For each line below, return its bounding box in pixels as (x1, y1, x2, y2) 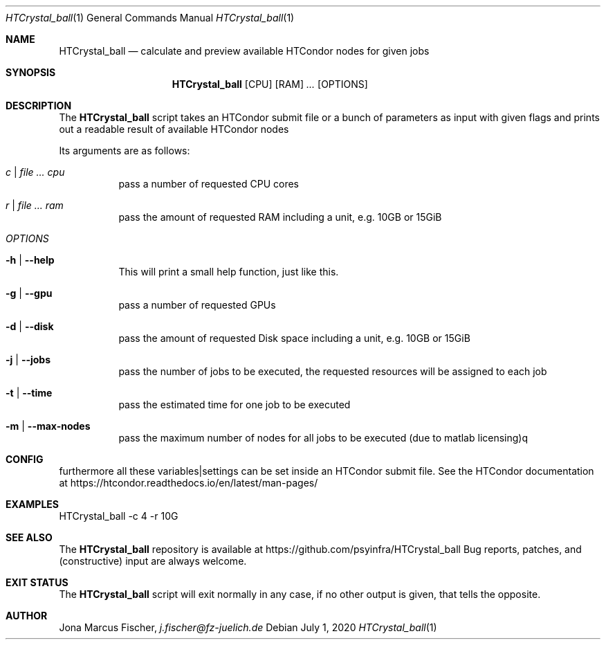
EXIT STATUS (6, 576, 68, 588)
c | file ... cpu (6, 166, 65, 178)
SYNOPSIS (6, 66, 56, 78)
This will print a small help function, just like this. (118, 266, 339, 278)
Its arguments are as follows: (59, 145, 190, 156)
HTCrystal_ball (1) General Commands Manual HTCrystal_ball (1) (6, 12, 295, 24)
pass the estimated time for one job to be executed (118, 399, 351, 410)
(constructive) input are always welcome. (59, 555, 247, 567)
